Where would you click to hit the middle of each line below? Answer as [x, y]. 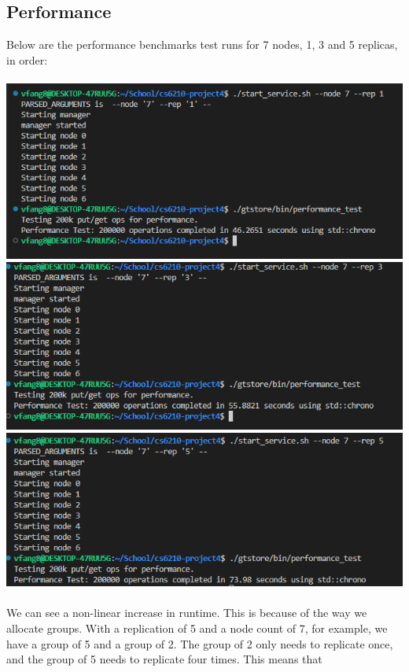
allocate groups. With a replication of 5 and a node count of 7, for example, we [197, 628]
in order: [27, 59]
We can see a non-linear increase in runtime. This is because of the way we [187, 613]
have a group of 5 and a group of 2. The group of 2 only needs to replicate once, [200, 643]
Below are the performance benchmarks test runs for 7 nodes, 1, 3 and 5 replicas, [202, 44]
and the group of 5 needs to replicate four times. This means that [164, 659]
